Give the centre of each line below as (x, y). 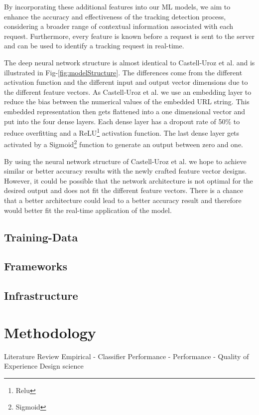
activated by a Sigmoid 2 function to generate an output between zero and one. (124, 144)
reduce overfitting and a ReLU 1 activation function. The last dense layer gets (122, 132)
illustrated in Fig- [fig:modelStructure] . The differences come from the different (123, 72)
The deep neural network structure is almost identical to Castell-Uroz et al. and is (129, 62)
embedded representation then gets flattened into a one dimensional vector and (125, 111)
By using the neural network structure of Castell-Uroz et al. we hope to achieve (125, 161)
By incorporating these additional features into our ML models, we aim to (117, 6)
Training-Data (41, 237)
